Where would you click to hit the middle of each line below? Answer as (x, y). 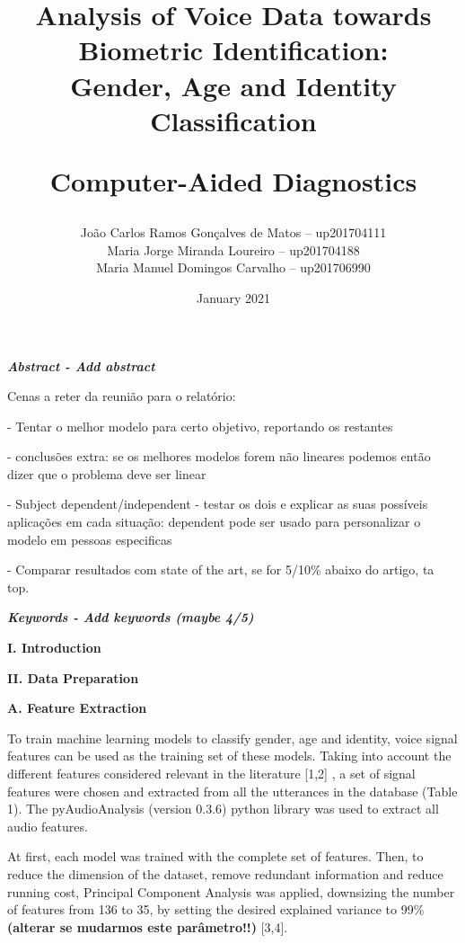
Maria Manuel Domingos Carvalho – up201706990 (233, 267)
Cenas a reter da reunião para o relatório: (122, 396)
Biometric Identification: (233, 50)
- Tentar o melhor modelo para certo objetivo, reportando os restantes (200, 426)
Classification (233, 120)
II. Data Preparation (73, 677)
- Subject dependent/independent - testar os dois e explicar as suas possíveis (218, 504)
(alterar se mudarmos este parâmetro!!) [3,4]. (148, 926)
